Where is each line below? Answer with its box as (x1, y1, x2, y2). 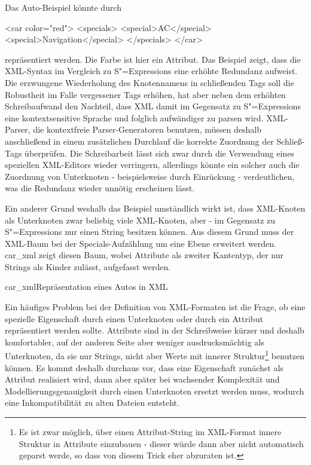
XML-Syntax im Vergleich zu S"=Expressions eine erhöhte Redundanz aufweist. (5, 65, 298, 77)
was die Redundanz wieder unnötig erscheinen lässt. (5, 182, 195, 194)
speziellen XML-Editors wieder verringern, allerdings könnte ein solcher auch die (5, 158, 300, 171)
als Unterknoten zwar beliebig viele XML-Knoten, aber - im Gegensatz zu (5, 213, 276, 226)
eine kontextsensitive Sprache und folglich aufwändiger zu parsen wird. (5, 111, 264, 124)
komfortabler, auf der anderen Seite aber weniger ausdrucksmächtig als (5, 335, 264, 348)
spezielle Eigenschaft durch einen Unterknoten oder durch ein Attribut (5, 312, 263, 325)
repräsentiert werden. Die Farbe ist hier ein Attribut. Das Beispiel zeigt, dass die (5, 53, 301, 65)
